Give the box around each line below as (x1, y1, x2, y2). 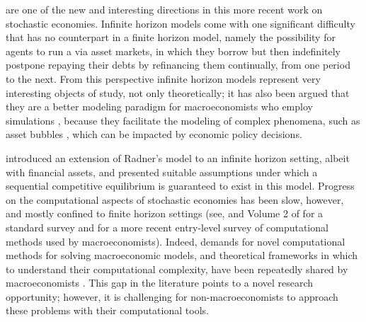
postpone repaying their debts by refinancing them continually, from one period (6, 57, 350, 72)
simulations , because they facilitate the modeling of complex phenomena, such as (6, 113, 360, 127)
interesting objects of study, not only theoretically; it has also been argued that (6, 85, 350, 100)
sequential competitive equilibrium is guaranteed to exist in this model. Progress (6, 178, 355, 193)
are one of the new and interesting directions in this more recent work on (6, 2, 323, 16)
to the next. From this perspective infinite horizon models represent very (6, 71, 321, 86)
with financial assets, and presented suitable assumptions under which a (6, 164, 318, 179)
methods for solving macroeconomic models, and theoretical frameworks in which (6, 248, 358, 263)
